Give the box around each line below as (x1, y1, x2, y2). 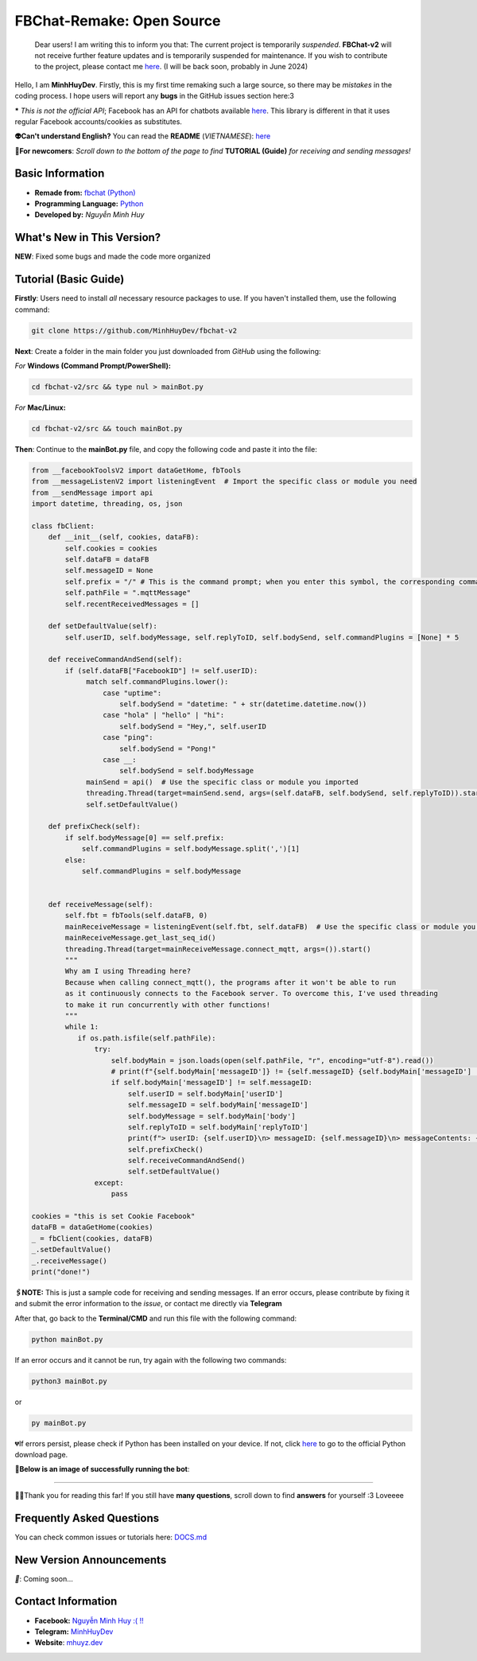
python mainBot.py (31, 1335, 103, 1344)
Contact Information (14, 1595, 118, 1608)
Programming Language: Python (34, 199, 144, 208)
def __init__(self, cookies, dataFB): (48, 533, 200, 542)
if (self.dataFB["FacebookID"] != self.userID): (64, 666, 258, 675)
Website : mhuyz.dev (34, 1638, 103, 1647)
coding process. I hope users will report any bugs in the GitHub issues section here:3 (14, 91, 294, 101)
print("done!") (31, 1267, 91, 1276)
